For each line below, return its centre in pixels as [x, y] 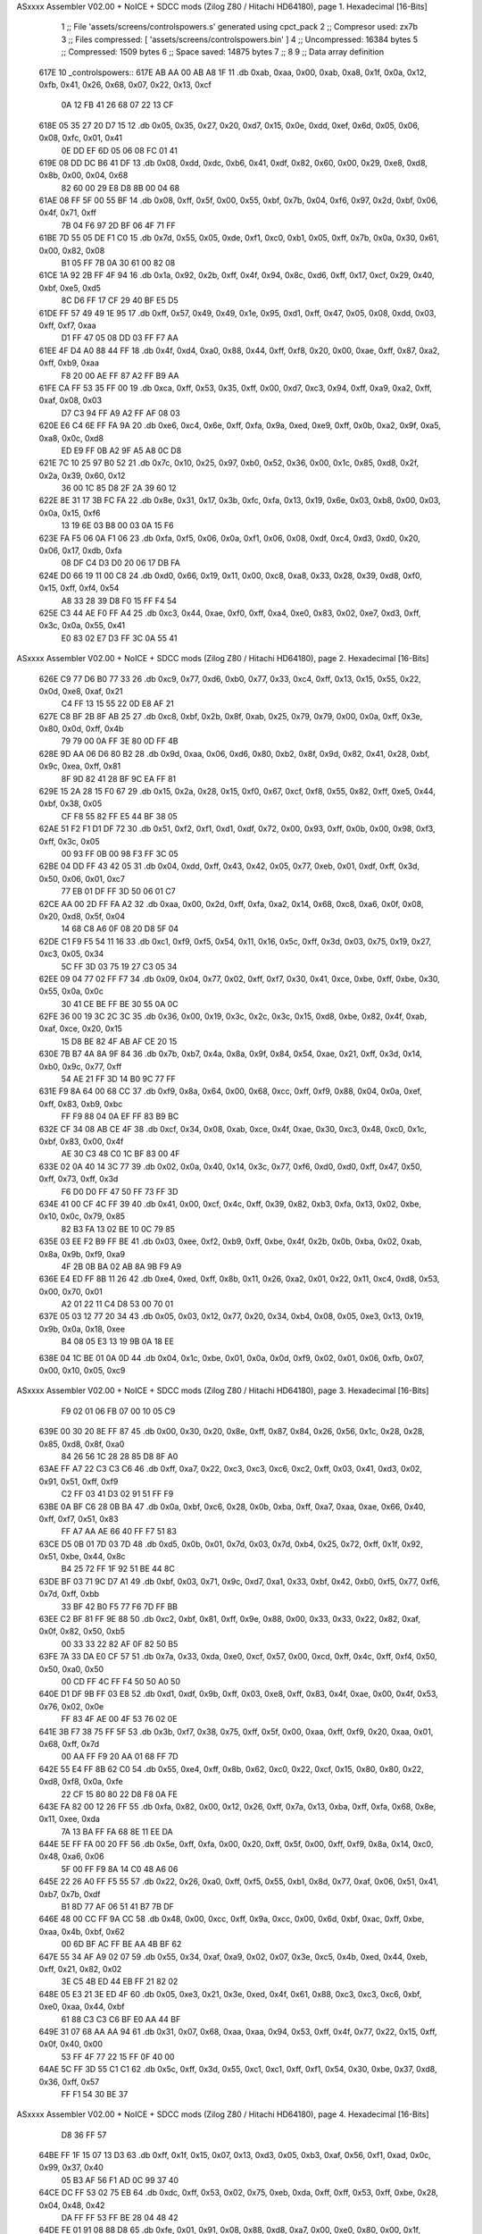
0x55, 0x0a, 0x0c [71, 991]
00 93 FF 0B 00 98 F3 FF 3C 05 [120, 854]
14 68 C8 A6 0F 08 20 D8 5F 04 [120, 928]
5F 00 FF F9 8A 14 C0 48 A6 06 [120, 1869]
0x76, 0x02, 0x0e [71, 1706]
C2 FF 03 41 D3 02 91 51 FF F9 [117, 1494]
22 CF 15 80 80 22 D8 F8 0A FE [119, 1794]
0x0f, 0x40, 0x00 [71, 2044]
